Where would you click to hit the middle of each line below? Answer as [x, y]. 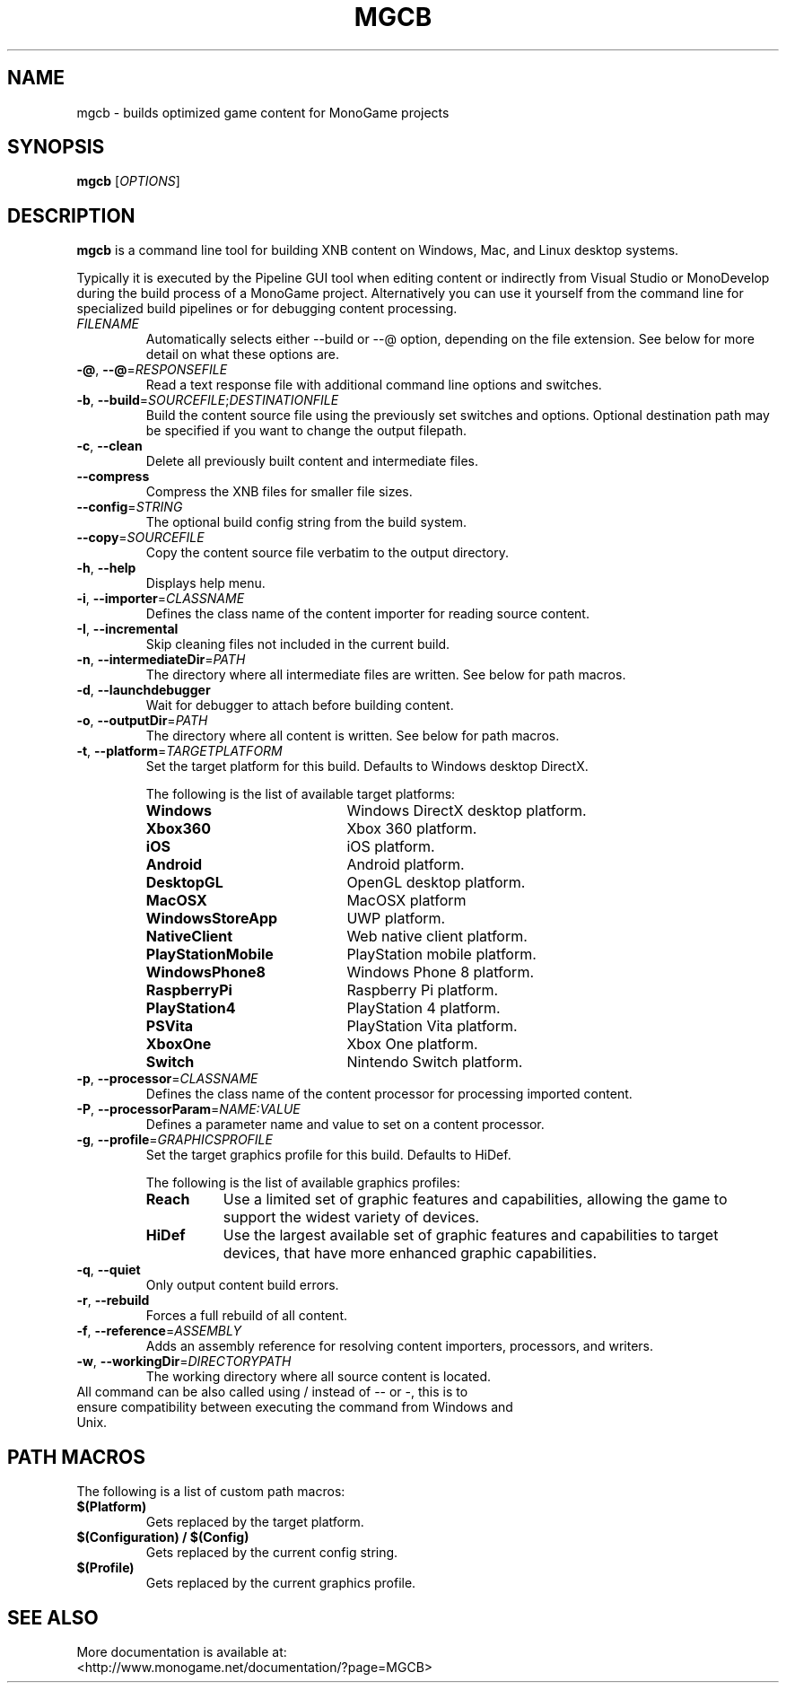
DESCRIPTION [71, 215]
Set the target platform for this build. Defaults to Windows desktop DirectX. [367, 766]
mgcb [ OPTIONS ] [128, 181]
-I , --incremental [127, 629]
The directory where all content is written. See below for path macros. [353, 736]
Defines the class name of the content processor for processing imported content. [389, 1094]
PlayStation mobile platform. [441, 954]
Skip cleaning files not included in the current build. [298, 644]
